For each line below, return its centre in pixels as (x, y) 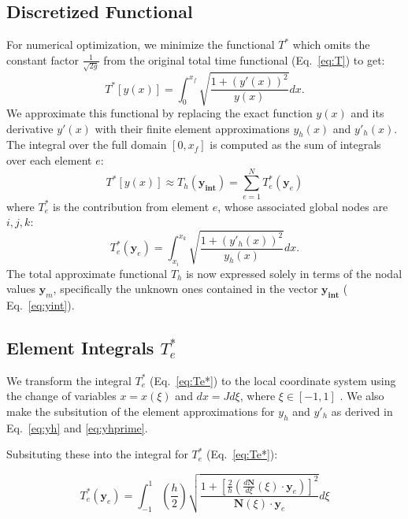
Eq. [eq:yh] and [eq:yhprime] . (77, 427)
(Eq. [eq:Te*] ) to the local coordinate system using (273, 380)
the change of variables (61, 396)
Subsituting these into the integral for (97, 454)
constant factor (43, 59)
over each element (49, 160)
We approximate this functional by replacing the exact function (159, 113)
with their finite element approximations (192, 128)
